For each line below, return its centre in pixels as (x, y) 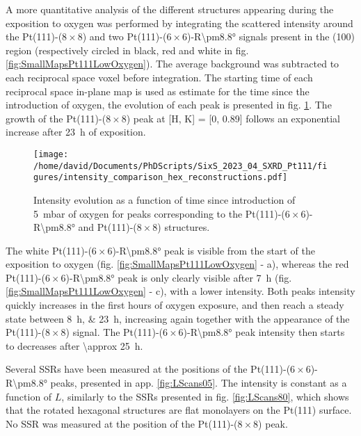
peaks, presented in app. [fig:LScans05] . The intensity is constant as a (199, 383)
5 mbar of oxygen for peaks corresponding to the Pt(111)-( (159, 213)
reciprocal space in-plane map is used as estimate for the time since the (158, 91)
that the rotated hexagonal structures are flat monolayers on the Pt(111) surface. (179, 410)
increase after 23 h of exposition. (76, 132)
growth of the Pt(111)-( (56, 118)
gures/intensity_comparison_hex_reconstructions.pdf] (161, 178)
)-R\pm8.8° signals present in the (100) (271, 37)
